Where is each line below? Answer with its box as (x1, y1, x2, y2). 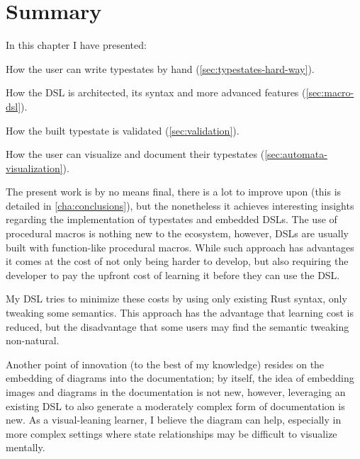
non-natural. (6, 333, 60, 348)
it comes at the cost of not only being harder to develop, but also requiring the (6, 254, 349, 268)
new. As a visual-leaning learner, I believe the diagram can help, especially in (6, 412, 342, 427)
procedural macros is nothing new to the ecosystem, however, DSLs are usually (6, 226, 349, 241)
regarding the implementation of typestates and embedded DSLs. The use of (6, 212, 337, 227)
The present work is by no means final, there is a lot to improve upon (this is (6, 184, 342, 199)
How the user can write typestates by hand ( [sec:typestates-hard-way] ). (6, 61, 315, 76)
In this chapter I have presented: (6, 38, 147, 52)
